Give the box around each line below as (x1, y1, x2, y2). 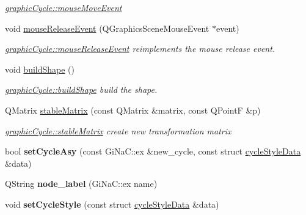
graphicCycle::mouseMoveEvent (5, 1, 122, 13)
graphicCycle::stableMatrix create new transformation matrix (5, 124, 231, 137)
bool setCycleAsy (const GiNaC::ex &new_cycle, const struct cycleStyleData (5, 145, 301, 158)
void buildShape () (5, 62, 75, 75)
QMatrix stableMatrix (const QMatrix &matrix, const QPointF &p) (5, 103, 261, 116)
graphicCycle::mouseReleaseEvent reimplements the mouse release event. (5, 42, 275, 55)
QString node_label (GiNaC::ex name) (5, 177, 158, 190)
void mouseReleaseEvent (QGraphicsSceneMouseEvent (5, 21, 209, 34)
